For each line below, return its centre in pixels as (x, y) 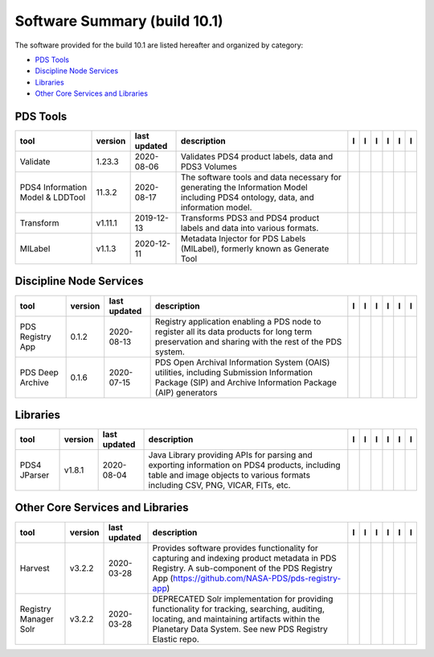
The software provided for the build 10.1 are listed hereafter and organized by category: (159, 45)
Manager (37, 618)
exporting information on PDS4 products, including (244, 465)
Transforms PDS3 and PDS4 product (250, 218)
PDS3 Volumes (209, 167)
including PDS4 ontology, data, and (248, 197)
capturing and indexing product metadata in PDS (244, 558)
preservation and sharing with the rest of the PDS (248, 341)
